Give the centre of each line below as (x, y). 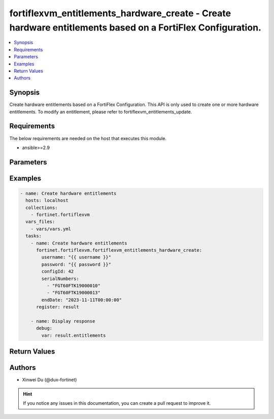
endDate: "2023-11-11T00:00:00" (81, 300)
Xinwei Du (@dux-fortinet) (49, 380)
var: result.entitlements (74, 335)
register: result (58, 307)
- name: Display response (63, 321)
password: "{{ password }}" (76, 264)
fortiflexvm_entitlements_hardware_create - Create (120, 13)
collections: (42, 207)
